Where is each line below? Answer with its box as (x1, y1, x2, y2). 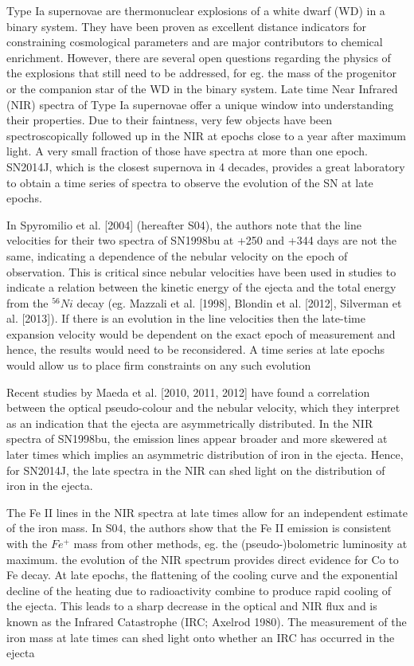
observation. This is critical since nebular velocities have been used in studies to (6, 263, 396, 280)
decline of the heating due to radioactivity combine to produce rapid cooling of (6, 582, 392, 598)
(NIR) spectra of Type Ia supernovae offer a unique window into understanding (6, 96, 394, 112)
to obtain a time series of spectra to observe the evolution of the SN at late (6, 174, 373, 190)
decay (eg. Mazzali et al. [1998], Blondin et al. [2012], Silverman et (76, 294, 402, 311)
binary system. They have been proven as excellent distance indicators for (6, 18, 367, 34)
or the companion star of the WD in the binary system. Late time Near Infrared (6, 80, 398, 96)
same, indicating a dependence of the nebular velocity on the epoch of (6, 247, 348, 264)
